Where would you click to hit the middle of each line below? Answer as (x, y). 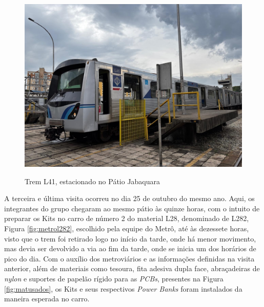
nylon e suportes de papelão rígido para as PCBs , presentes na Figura (114, 278)
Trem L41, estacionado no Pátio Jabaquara (93, 181)
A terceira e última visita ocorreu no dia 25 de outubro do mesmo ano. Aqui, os (129, 198)
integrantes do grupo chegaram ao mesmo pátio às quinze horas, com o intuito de (132, 208)
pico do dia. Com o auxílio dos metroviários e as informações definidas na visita (129, 258)
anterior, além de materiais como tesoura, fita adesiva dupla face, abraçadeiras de (132, 268)
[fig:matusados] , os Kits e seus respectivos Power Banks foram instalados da (123, 288)
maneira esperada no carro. (47, 299)
